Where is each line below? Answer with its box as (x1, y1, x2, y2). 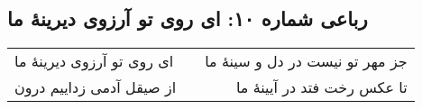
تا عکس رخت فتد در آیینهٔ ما (235, 77, 408, 98)
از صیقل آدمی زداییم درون (14, 77, 177, 98)
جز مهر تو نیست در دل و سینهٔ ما (205, 50, 408, 72)
